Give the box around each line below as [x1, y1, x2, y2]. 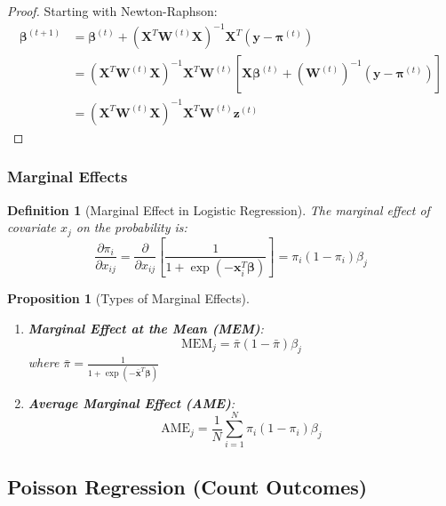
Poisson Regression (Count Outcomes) [7, 472, 368, 500]
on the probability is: [76, 218, 187, 237]
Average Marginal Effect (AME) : [28, 393, 235, 412]
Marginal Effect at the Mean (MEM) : [28, 319, 264, 338]
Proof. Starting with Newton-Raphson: [7, 2, 218, 20]
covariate [7, 218, 56, 237]
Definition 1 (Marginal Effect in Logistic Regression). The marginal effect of [7, 200, 430, 219]
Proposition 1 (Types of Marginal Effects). [7, 289, 250, 308]
